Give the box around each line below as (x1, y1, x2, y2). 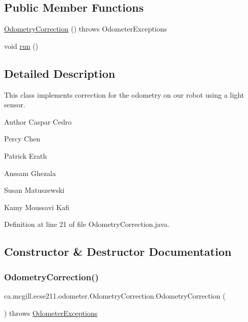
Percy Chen (4, 133, 41, 144)
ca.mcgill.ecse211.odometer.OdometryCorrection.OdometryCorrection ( (4, 290, 226, 301)
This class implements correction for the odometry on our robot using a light (4, 89, 244, 100)
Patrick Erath (4, 150, 47, 161)
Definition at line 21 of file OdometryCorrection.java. (4, 219, 170, 229)
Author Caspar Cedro (4, 116, 72, 127)
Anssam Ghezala (4, 167, 56, 178)
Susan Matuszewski (4, 185, 65, 195)
